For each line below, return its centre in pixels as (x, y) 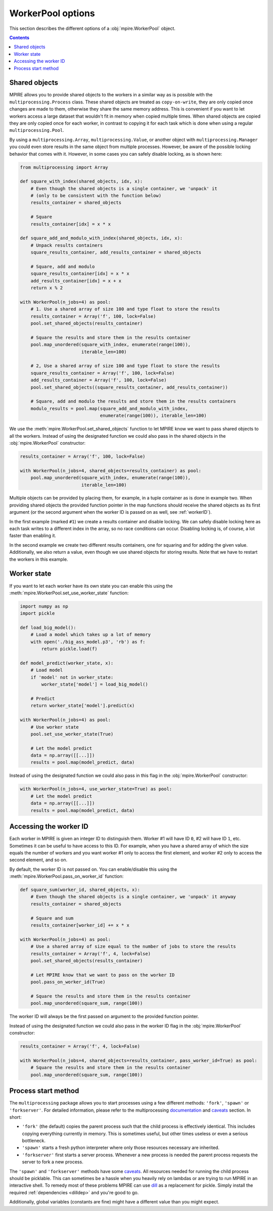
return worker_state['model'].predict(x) (83, 706)
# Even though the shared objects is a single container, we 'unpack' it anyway (133, 897)
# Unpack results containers (67, 245)
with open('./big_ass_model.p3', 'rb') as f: (88, 642)
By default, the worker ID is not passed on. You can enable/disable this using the (93, 869)
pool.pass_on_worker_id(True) (68, 982)
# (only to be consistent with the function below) (96, 196)
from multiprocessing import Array (64, 167)
